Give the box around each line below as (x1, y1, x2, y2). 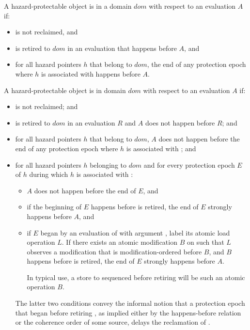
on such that (187, 237, 224, 247)
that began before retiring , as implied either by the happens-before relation (15, 307, 241, 317)
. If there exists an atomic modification (62, 237, 177, 247)
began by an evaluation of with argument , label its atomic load (40, 227, 230, 237)
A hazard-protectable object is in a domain (4, 1, 132, 11)
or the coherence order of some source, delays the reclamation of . (15, 317, 210, 327)
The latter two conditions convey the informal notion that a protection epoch (15, 298, 245, 308)
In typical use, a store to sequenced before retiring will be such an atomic (27, 272, 245, 282)
